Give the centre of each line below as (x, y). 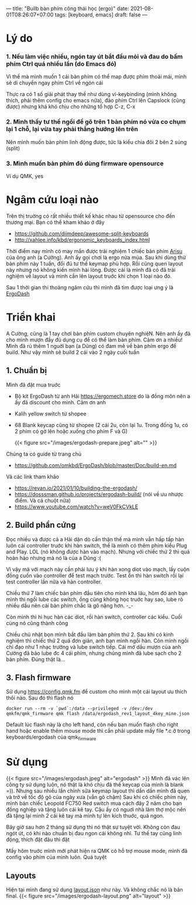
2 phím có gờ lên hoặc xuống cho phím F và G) (71, 431)
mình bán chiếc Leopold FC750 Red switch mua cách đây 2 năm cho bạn (94, 803)
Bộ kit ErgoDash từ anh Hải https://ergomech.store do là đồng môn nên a (102, 396)
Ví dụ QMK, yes (25, 176)
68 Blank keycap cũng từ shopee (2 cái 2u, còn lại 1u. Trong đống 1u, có (101, 425)
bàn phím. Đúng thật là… (36, 659)
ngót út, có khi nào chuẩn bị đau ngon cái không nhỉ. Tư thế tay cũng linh (94, 834)
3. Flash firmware (39, 677)
